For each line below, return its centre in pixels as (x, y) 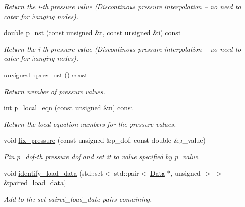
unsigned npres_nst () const (46, 74)
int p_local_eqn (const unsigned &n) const (68, 107)
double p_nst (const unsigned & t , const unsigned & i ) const (92, 32)
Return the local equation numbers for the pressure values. (90, 123)
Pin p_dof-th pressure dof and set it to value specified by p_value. (102, 156)
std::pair (127, 173)
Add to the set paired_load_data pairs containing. (78, 198)
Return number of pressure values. (55, 91)
